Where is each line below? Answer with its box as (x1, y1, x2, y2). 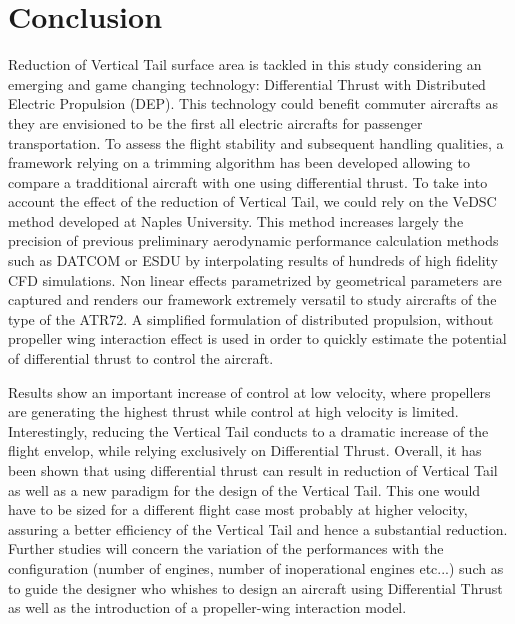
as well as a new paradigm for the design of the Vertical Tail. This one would (8, 479, 481, 500)
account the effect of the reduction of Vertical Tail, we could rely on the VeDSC (8, 191, 497, 212)
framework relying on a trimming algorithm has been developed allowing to (8, 152, 470, 173)
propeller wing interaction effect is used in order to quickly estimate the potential (8, 328, 507, 349)
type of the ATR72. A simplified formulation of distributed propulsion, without (8, 308, 494, 329)
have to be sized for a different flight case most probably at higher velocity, (8, 499, 468, 520)
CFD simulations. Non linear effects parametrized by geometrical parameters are (8, 269, 502, 290)
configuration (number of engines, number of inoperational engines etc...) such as (8, 557, 504, 578)
